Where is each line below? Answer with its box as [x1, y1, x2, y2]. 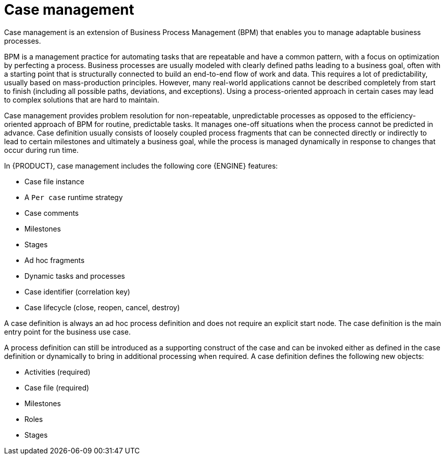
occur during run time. [4, 145, 79, 154]
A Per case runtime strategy [24, 192, 123, 202]
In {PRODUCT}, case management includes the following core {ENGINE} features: [4, 161, 278, 170]
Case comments [24, 208, 79, 217]
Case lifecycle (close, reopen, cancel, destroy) [24, 303, 180, 312]
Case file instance [24, 177, 84, 186]
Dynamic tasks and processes [24, 271, 125, 280]
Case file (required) [24, 383, 90, 392]
